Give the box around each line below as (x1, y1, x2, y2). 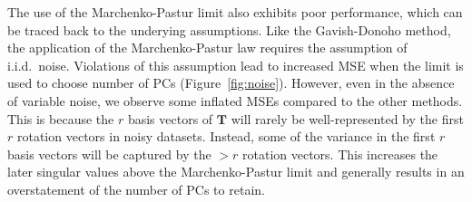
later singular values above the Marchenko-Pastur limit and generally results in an (7, 162, 465, 181)
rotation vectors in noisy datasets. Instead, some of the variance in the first (16, 127, 436, 146)
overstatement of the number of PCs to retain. (7, 179, 265, 198)
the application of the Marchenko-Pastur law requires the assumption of (7, 38, 408, 57)
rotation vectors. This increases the (242, 144, 438, 163)
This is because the (7, 109, 114, 128)
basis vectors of (127, 109, 213, 128)
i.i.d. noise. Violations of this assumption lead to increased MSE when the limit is (7, 55, 464, 74)
